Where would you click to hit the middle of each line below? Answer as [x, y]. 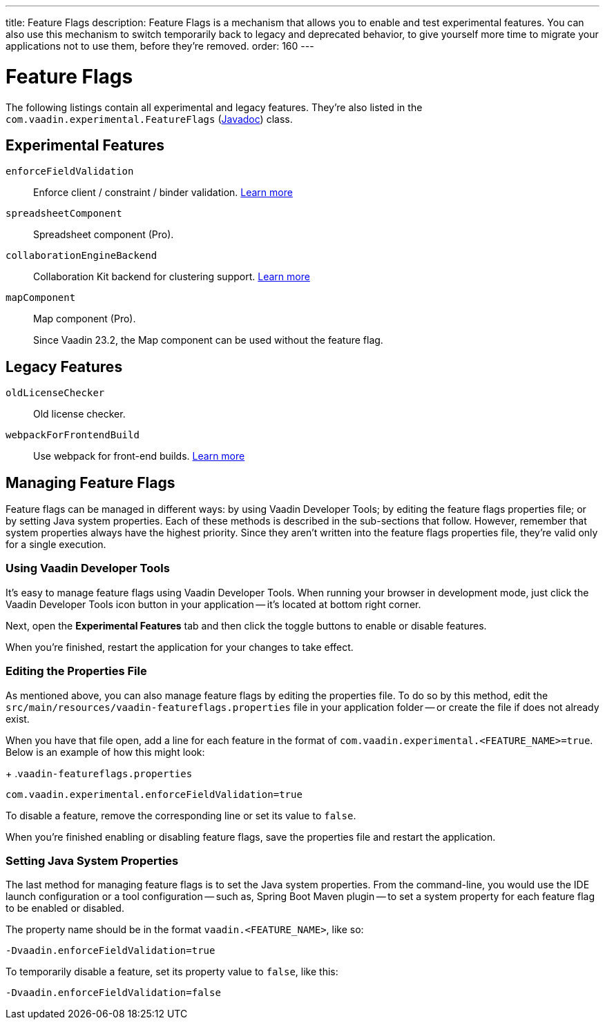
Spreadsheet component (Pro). [104, 235]
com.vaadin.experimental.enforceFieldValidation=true [154, 794]
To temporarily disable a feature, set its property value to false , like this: [172, 972]
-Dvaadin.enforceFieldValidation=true [111, 951]
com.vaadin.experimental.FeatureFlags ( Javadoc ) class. [149, 119]
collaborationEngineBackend [81, 256]
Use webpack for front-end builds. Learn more [139, 456]
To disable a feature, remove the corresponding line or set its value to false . [181, 815]
